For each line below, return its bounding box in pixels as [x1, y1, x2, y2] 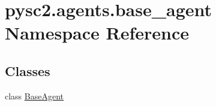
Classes [5, 61, 50, 80]
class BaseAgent [5, 89, 64, 102]
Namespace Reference [5, 20, 189, 45]
